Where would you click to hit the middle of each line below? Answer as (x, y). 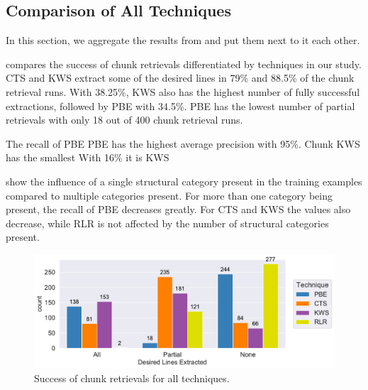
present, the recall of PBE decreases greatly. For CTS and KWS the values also (178, 209)
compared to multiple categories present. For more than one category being (169, 195)
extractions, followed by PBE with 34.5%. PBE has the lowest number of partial (180, 105)
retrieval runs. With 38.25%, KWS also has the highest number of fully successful (183, 91)
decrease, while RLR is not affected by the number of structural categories (167, 223)
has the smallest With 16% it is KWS (88, 157)
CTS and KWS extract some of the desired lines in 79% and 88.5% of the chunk (180, 78)
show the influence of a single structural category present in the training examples (184, 181)
